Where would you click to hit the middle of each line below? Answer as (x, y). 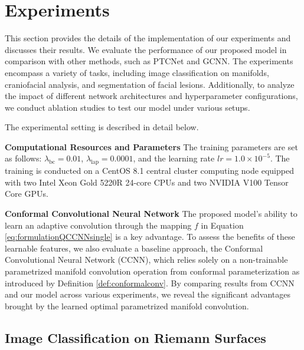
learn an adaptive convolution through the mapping (98, 225)
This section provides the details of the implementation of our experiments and (148, 38)
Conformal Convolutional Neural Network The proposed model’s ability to (151, 214)
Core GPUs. (27, 194)
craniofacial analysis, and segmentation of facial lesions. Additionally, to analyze (150, 84)
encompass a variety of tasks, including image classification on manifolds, (137, 72)
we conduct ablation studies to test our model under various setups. (128, 107)
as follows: (23, 158)
